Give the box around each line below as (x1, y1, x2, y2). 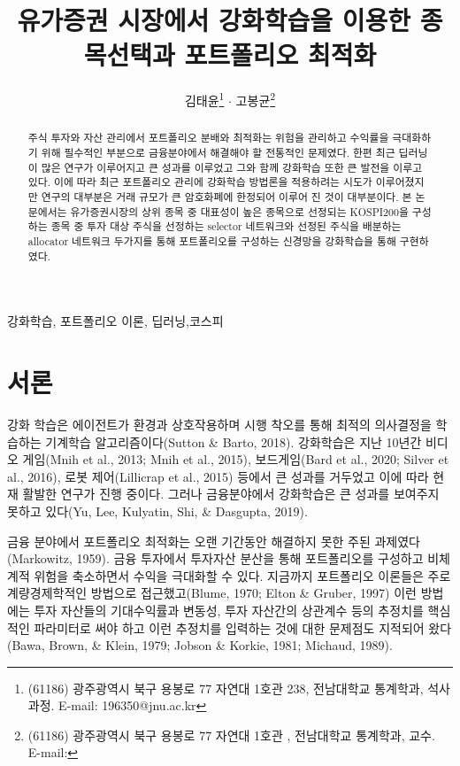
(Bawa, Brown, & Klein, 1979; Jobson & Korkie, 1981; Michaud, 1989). (7, 636, 393, 654)
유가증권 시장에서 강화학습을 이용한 (17, 2, 410, 38)
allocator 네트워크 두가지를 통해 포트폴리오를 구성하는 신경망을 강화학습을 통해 (27, 233, 396, 248)
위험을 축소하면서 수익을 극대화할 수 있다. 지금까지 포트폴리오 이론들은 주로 (34, 566, 451, 584)
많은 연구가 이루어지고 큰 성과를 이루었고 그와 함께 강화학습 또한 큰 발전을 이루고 (41, 159, 423, 174)
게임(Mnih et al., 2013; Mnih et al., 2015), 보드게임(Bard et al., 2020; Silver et (22, 450, 449, 468)
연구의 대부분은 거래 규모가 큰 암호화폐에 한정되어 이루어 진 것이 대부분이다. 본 (41, 189, 412, 204)
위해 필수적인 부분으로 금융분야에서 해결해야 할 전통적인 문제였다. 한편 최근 (41, 145, 395, 160)
